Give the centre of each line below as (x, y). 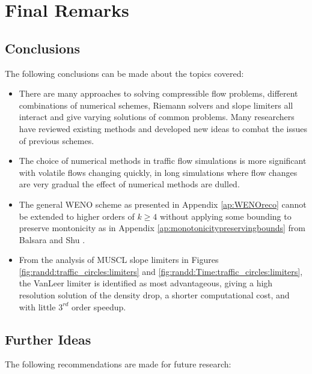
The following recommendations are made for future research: (118, 364)
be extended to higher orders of (77, 216)
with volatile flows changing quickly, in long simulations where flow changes (158, 172)
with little (37, 306)
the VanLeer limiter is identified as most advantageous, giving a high (146, 283)
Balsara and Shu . (52, 239)
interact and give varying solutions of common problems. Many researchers (157, 117)
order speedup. (99, 306)
